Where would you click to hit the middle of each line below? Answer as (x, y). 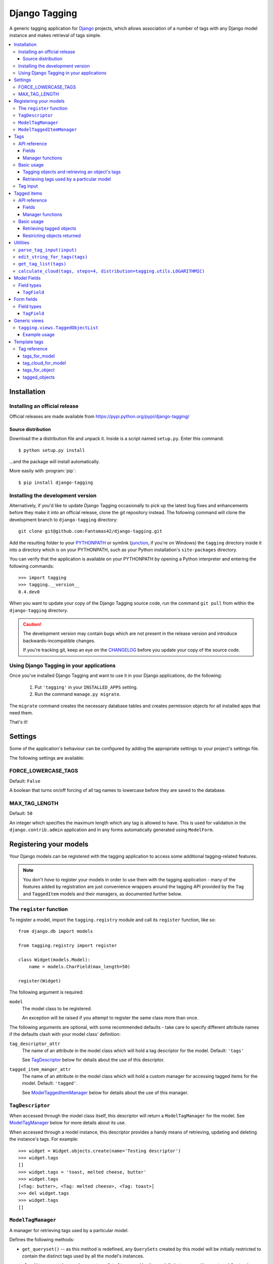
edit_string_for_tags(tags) (53, 257)
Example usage (39, 335)
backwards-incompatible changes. (59, 641)
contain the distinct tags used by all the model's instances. (83, 1256)
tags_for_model (39, 356)
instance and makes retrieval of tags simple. (55, 35)
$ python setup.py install (52, 450)
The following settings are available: (47, 758)
